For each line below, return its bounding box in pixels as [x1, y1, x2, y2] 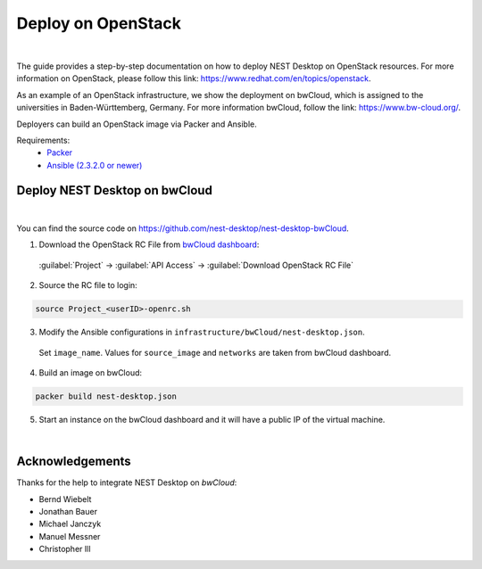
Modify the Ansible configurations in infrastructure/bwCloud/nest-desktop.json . [38, 326, 365, 338]
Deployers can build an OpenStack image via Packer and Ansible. [16, 119, 258, 129]
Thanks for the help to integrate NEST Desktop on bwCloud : [16, 477, 237, 488]
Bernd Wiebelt [38, 493, 92, 504]
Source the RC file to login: [38, 280, 137, 291]
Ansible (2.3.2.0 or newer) [46, 160, 143, 170]
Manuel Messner [38, 531, 101, 541]
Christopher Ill [38, 544, 91, 555]
